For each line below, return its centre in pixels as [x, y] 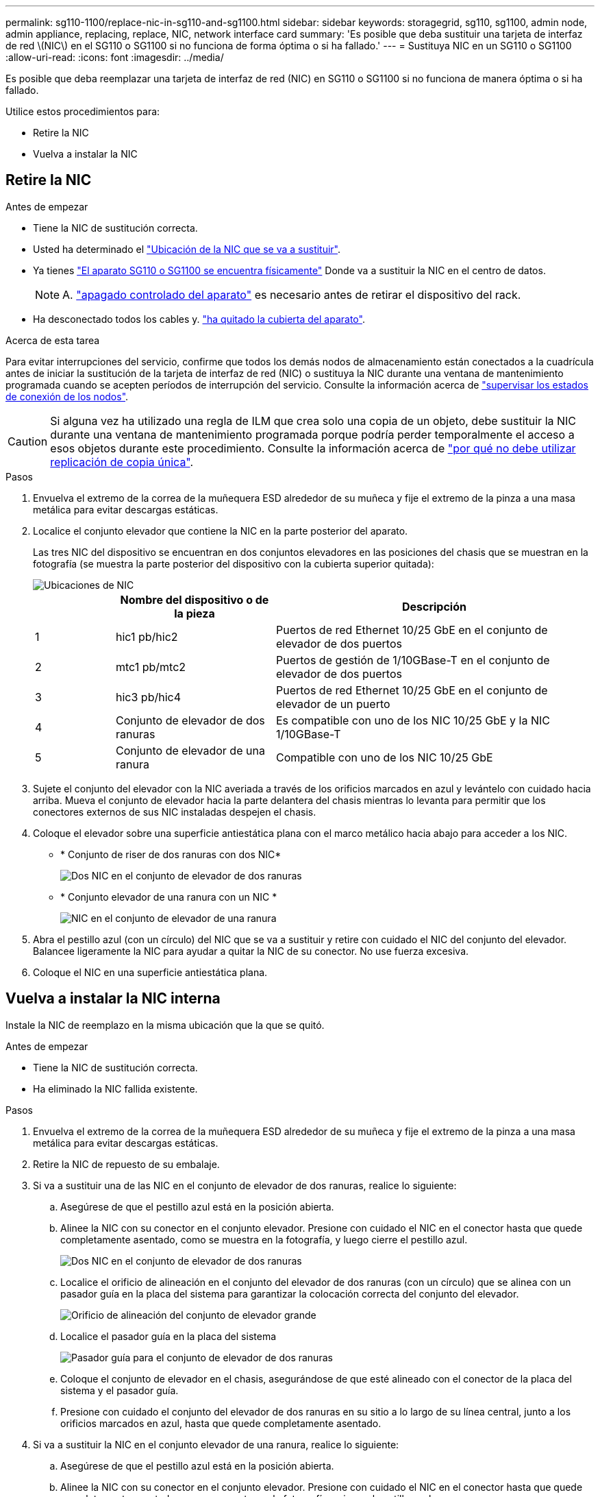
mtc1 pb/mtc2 [151, 667]
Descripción [434, 606]
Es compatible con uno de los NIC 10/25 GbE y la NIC [413, 720]
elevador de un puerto [333, 704]
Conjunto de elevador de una [190, 750]
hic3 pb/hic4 [148, 697]
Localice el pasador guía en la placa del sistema [168, 1336]
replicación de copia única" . [122, 462]
